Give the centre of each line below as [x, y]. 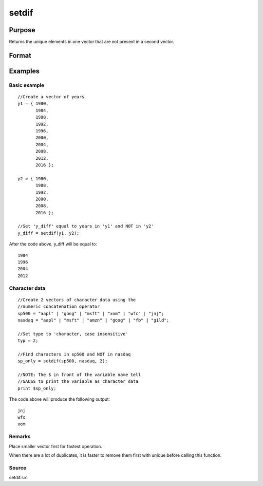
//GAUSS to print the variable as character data [78, 382]
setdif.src [18, 478]
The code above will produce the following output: [59, 399]
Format [20, 55]
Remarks [20, 437]
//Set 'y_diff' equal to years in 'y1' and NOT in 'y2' [86, 226]
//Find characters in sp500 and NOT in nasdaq [74, 354]
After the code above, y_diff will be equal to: [53, 244]
